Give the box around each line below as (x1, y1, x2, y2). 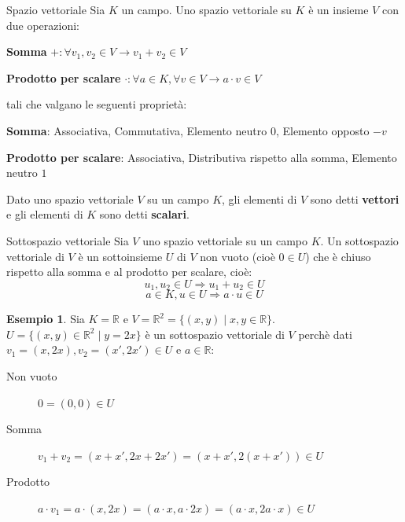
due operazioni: (6, 17, 80, 33)
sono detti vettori (310, 190, 399, 207)
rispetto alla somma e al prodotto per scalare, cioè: (6, 263, 252, 280)
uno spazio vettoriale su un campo (142, 232, 307, 248)
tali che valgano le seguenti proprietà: (6, 96, 187, 112)
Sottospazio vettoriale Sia (6, 232, 129, 248)
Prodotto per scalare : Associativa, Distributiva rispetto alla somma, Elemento (6, 149, 397, 165)
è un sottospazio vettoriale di (145, 325, 285, 342)
